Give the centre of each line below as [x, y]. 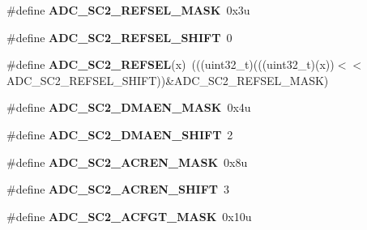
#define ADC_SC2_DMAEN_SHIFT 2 [120, 134]
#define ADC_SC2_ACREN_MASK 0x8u [127, 162]
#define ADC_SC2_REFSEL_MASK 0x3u [128, 10]
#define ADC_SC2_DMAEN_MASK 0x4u [129, 107]
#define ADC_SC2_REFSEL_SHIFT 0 [119, 37]
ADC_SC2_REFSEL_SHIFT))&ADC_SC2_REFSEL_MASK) [168, 80]
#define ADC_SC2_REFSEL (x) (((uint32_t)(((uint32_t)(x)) [171, 64]
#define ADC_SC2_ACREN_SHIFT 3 [118, 189]
